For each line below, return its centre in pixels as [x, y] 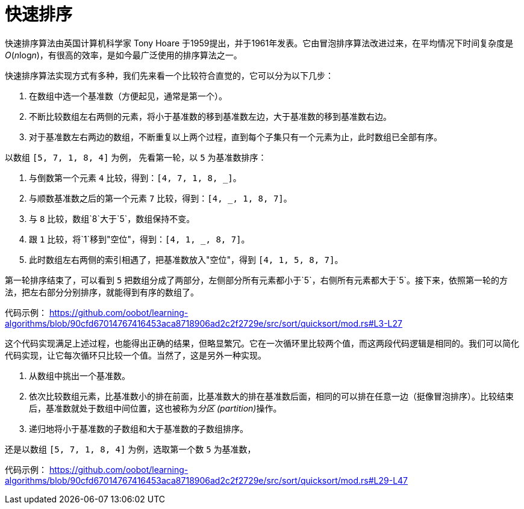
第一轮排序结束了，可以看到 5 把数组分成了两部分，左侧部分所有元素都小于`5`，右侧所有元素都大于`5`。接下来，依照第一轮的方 [256, 280]
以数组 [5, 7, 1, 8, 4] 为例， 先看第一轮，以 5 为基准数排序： [136, 157]
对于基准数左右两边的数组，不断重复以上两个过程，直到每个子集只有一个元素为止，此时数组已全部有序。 [235, 137]
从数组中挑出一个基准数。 [80, 375]
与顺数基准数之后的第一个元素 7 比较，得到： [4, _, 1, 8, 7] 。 [161, 198]
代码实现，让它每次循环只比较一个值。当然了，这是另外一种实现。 [136, 355]
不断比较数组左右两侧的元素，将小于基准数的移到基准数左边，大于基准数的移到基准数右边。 [210, 116]
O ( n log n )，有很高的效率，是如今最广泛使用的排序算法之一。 [123, 55]
